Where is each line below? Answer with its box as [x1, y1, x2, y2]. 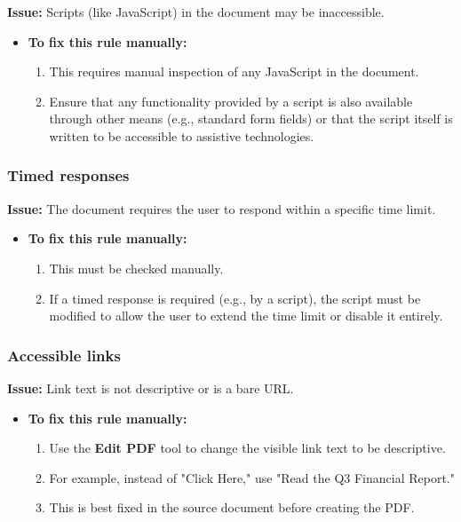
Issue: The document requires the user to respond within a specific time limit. [7, 199, 436, 217]
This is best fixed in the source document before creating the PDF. [49, 498, 415, 517]
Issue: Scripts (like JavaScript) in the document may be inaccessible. [7, 3, 385, 20]
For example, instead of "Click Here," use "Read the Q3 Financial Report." [49, 468, 455, 486]
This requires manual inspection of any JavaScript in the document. [49, 62, 419, 81]
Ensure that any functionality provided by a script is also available [49, 91, 413, 110]
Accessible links [7, 344, 121, 366]
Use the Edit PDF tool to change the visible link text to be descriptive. [49, 439, 446, 457]
